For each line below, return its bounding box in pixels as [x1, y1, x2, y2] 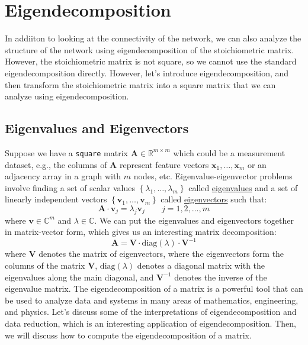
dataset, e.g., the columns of [5, 158, 107, 170]
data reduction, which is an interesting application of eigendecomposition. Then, [5, 317, 296, 329]
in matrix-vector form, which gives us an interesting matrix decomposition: [5, 225, 277, 238]
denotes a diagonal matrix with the [137, 259, 265, 271]
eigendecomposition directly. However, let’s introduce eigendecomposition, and [5, 66, 289, 79]
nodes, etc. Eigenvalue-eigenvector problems [133, 170, 293, 182]
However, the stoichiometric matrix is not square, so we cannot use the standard [5, 55, 297, 67]
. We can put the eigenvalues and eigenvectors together [94, 214, 294, 226]
